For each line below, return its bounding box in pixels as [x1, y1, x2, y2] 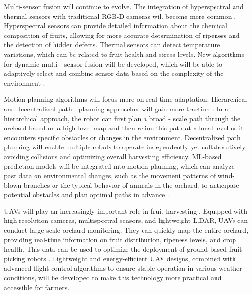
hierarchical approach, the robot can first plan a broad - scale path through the [4, 113, 241, 123]
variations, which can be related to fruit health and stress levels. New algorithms [4, 49, 245, 59]
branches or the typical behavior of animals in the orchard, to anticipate [23, 180, 239, 190]
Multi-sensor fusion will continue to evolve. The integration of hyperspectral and [4, 1, 244, 11]
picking [4, 253, 25, 263]
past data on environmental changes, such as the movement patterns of [4, 170, 216, 181]
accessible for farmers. [4, 282, 70, 292]
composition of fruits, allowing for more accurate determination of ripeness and [4, 30, 240, 40]
